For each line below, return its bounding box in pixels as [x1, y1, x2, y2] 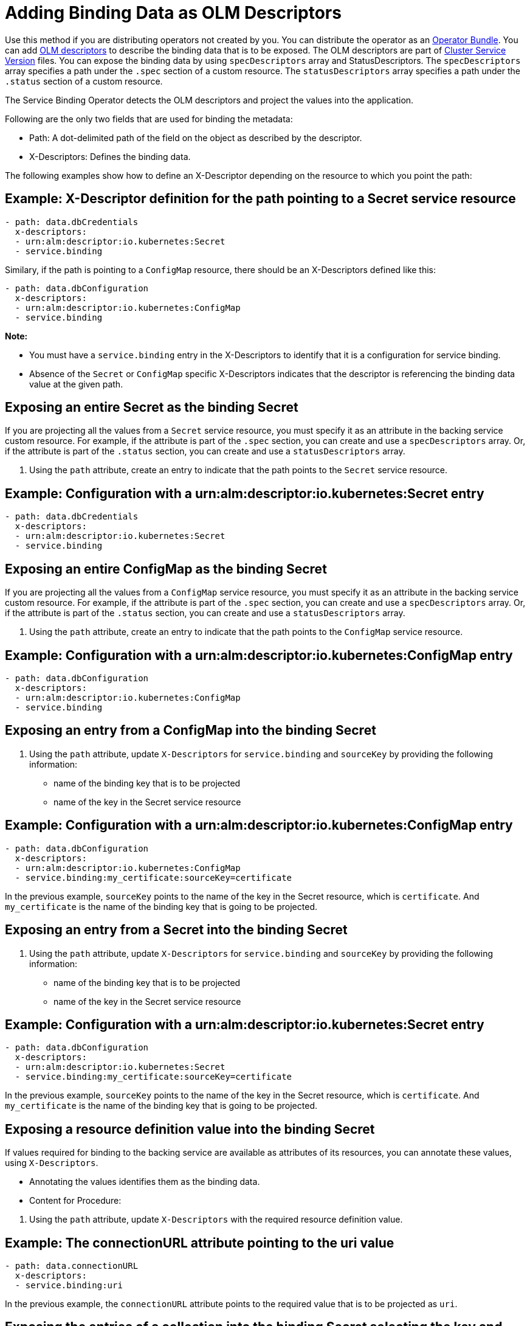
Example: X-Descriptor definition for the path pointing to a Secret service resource [5, 191, 516, 207]
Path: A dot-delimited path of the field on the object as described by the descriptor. [29, 132, 362, 143]
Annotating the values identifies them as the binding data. [29, 1176, 260, 1187]
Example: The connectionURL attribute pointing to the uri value [5, 1235, 394, 1251]
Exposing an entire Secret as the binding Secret [5, 400, 298, 415]
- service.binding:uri [15, 1280, 123, 1291]
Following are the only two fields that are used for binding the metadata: [5, 113, 293, 124]
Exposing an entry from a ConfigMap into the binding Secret [5, 723, 376, 738]
